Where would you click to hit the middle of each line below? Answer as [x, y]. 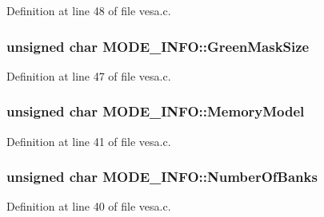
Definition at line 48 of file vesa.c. [89, 10]
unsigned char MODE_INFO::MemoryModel [156, 111]
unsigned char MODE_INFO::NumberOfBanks [162, 177]
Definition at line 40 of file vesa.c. [89, 206]
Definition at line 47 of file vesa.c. [89, 75]
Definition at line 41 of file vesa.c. [89, 141]
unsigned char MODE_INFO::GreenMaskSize [158, 46]
